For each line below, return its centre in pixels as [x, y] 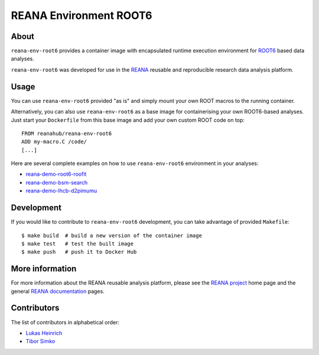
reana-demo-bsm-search [57, 182]
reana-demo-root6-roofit [56, 174]
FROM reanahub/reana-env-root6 [67, 133]
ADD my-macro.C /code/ [54, 142]
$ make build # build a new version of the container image [112, 235]
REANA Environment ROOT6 [82, 15]
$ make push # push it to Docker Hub [79, 252]
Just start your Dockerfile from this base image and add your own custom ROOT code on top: [128, 120]
